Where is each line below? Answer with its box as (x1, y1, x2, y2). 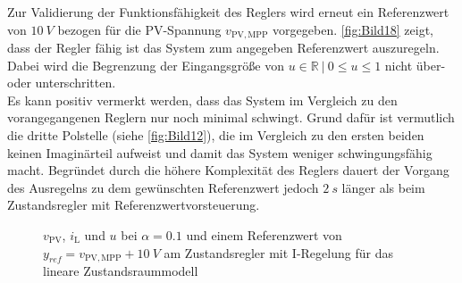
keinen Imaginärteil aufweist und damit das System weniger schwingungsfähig (7, 143, 433, 162)
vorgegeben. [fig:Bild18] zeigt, (273, 20, 434, 38)
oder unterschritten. (7, 73, 116, 92)
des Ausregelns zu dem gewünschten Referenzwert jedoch (7, 178, 319, 196)
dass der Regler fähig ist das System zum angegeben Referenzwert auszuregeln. (7, 38, 440, 57)
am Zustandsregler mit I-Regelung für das (164, 243, 393, 262)
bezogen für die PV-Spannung (57, 20, 222, 38)
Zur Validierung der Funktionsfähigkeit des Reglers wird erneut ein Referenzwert (7, 3, 449, 21)
